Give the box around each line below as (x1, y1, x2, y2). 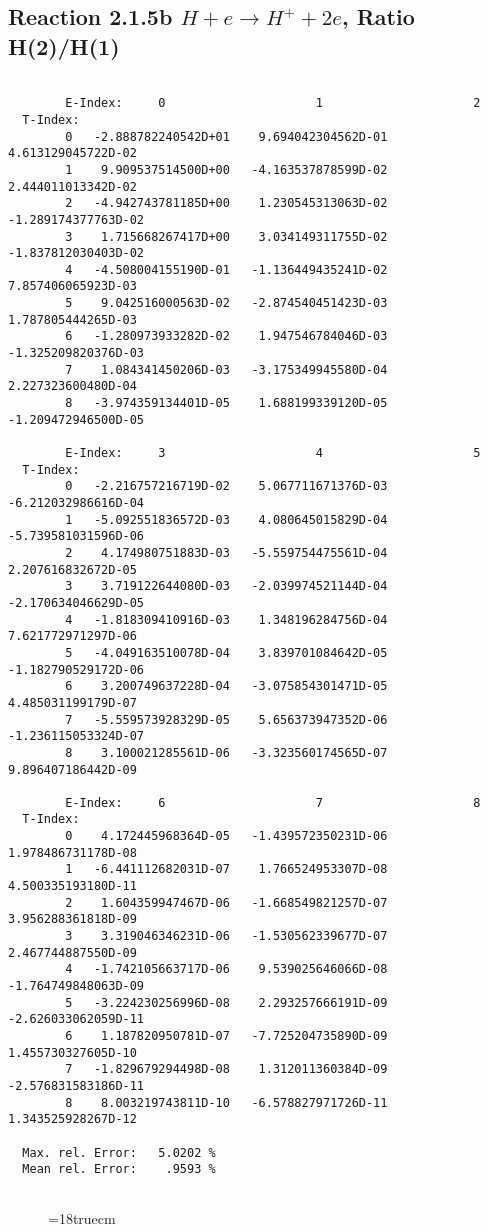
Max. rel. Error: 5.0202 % (22, 1145, 216, 1160)
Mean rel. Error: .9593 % (22, 1162, 216, 1177)
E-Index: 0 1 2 (65, 96, 481, 111)
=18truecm (48, 1207, 116, 1228)
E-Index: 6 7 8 (65, 795, 481, 810)
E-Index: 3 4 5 (65, 446, 481, 461)
